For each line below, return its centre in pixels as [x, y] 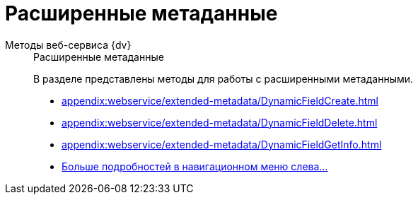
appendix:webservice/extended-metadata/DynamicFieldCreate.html [220, 100]
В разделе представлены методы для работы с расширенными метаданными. [223, 78]
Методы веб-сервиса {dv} [68, 45]
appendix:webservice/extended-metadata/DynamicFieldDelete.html [220, 122]
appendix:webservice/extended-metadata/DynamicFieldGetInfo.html [222, 144]
